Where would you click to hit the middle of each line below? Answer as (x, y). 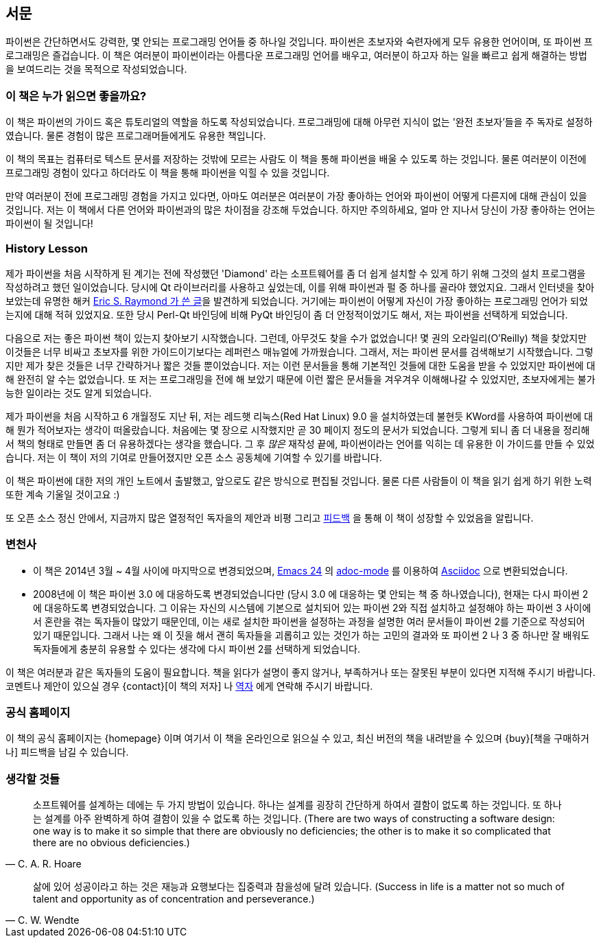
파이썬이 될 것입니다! (49, 224)
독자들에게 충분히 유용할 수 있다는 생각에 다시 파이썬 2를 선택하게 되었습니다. (197, 649)
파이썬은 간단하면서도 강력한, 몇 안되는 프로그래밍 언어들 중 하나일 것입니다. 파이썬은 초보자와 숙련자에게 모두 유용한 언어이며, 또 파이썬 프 (299, 42)
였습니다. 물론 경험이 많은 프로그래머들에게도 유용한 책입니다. (136, 136)
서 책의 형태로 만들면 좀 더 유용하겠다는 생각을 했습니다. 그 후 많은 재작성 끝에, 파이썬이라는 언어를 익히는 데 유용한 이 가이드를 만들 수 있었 (300, 443)
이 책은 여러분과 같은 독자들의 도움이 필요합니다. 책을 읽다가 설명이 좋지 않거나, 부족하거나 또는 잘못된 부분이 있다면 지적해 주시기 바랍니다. (300, 672)
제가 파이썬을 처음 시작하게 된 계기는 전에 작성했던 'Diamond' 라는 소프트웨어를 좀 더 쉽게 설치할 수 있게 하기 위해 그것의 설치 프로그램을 (296, 273)
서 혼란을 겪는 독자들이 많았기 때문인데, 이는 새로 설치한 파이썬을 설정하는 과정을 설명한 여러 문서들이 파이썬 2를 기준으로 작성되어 (309, 621)
